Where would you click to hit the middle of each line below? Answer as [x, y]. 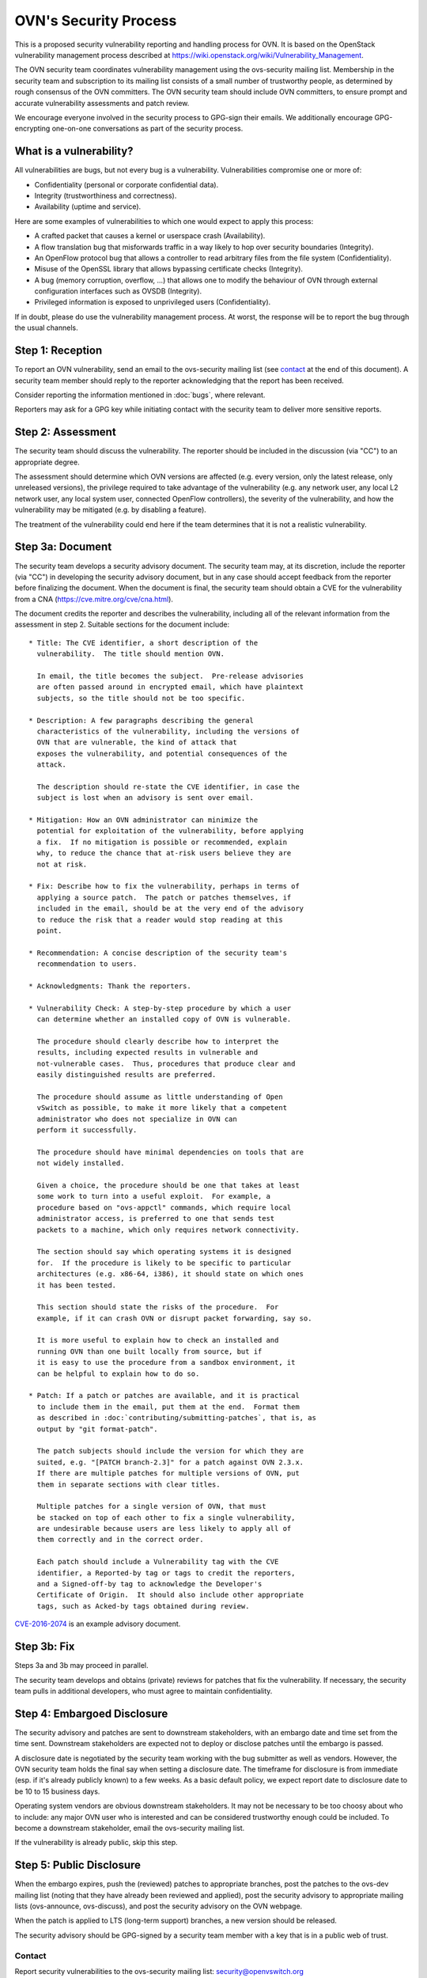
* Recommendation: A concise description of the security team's [158, 953]
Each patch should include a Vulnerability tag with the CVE [158, 1562]
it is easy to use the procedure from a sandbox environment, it [166, 1362]
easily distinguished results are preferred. [127, 1075]
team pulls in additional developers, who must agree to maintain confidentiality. [144, 1691]
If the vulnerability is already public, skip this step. [96, 1843]
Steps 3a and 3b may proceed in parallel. [81, 1665]
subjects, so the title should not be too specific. [141, 698]
